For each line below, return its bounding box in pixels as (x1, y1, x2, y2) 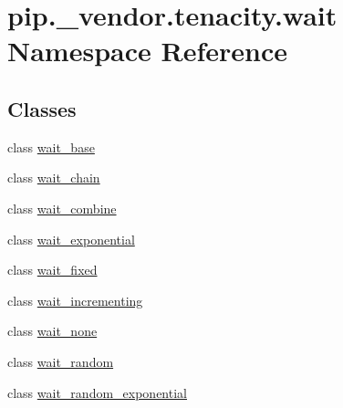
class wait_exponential (7, 229, 135, 248)
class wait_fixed (7, 260, 98, 279)
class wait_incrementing (7, 290, 143, 309)
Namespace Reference (7, 32, 287, 69)
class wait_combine (7, 198, 117, 217)
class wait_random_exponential (7, 382, 187, 402)
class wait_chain (7, 168, 100, 187)
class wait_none (7, 321, 98, 340)
